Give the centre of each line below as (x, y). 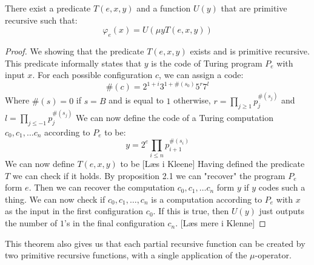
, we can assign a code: (201, 75)
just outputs (282, 211)
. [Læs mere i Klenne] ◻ (221, 223)
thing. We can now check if (55, 199)
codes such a (282, 187)
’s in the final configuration (115, 223)
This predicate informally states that (73, 63)
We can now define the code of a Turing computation (175, 117)
